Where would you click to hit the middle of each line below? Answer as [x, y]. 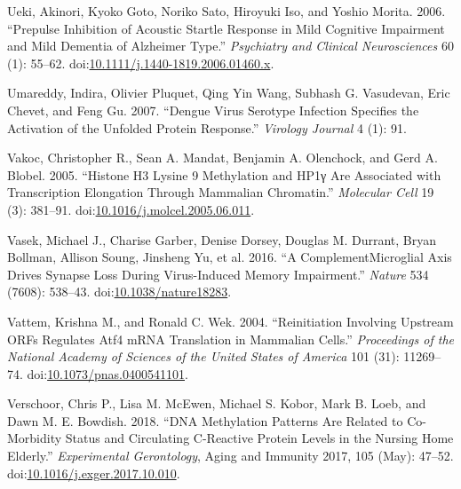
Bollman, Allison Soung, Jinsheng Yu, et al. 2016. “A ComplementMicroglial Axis [230, 257]
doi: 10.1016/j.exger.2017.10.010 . [94, 473]
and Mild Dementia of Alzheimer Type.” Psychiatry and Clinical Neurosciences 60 [230, 46]
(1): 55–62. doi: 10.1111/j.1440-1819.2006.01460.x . [141, 63]
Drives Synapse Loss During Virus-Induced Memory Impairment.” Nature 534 [218, 274]
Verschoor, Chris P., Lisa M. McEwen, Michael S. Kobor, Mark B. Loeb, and [217, 403]
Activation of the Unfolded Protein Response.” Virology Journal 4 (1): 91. [207, 127]
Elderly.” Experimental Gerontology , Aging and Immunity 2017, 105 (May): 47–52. [230, 456]
